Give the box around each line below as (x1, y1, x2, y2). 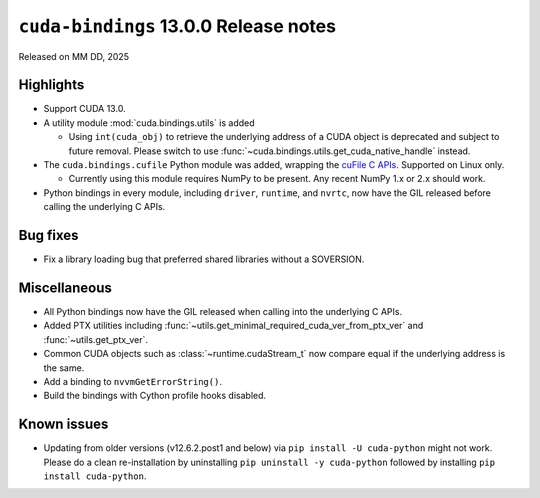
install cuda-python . (43, 470, 147, 482)
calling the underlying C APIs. (43, 201, 166, 213)
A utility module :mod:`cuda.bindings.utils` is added (43, 116, 255, 129)
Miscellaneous (18, 279, 112, 296)
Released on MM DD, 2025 (18, 50, 130, 62)
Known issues (18, 416, 109, 433)
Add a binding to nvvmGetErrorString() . (43, 375, 222, 387)
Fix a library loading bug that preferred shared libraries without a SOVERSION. (43, 253, 365, 265)
